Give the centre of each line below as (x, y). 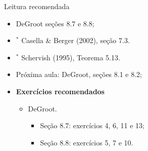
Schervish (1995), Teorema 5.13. (71, 57)
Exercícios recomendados (60, 91)
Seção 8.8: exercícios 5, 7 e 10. (87, 142)
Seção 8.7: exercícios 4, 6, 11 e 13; (92, 125)
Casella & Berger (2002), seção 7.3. (76, 40)
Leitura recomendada (37, 6)
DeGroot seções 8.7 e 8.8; (55, 23)
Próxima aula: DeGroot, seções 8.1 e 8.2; (79, 74)
